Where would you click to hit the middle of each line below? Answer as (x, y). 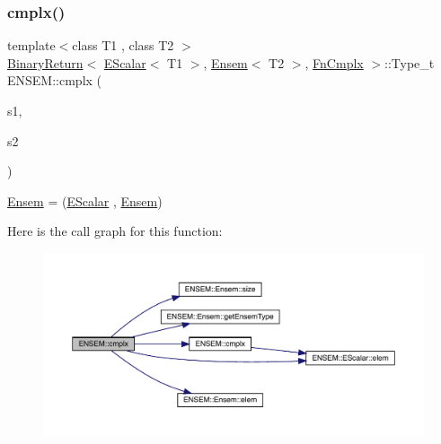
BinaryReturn (45, 62)
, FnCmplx (334, 62)
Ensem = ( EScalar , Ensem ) (85, 200)
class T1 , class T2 (123, 45)
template (31, 45)
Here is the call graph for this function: (115, 231)
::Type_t (410, 62)
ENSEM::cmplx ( (55, 80)
